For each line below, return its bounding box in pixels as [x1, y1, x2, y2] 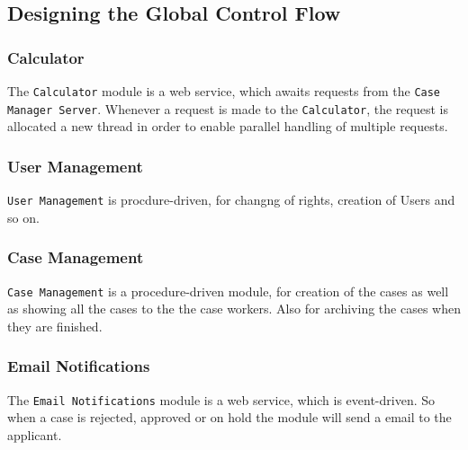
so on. [7, 207, 40, 226]
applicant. [7, 425, 62, 444]
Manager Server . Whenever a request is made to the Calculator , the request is [7, 99, 448, 118]
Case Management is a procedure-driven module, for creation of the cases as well [7, 281, 449, 300]
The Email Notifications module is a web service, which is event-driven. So [7, 390, 436, 409]
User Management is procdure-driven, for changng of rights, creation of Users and [7, 190, 455, 209]
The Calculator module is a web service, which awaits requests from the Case [7, 82, 441, 100]
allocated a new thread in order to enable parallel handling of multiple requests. [7, 117, 448, 136]
